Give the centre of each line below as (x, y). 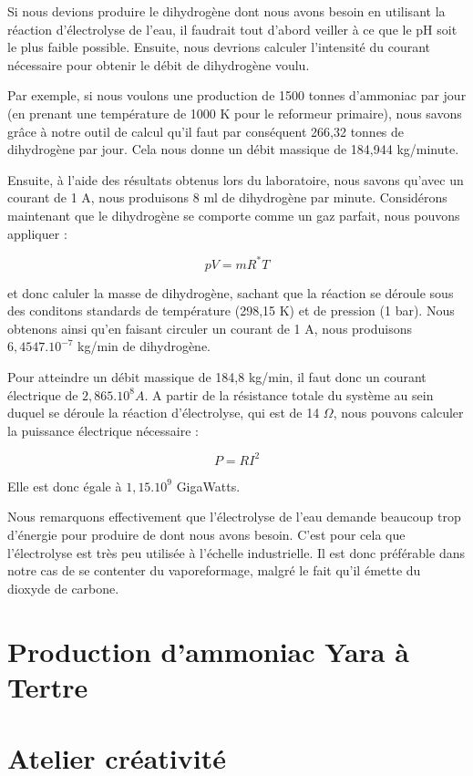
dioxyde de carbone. (63, 588)
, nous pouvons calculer (398, 413)
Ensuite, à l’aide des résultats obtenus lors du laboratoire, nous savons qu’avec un (236, 179)
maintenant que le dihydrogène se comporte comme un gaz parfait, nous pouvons (234, 215)
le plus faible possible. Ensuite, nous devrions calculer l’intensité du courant (219, 47)
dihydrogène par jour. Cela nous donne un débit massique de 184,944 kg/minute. (233, 149)
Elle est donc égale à (65, 486)
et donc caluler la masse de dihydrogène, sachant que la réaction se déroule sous (231, 292)
